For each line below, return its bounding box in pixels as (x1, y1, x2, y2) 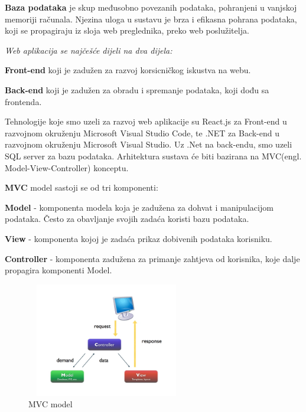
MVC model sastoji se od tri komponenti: (5, 181, 158, 194)
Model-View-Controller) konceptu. (5, 161, 129, 174)
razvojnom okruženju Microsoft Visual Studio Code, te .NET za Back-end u (5, 126, 280, 139)
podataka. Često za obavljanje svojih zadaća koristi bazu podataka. (5, 212, 249, 225)
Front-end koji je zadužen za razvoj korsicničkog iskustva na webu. (5, 64, 251, 76)
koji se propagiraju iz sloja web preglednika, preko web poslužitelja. (5, 24, 249, 37)
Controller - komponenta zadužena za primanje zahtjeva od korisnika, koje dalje (5, 252, 300, 264)
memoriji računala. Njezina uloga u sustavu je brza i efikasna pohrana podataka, (5, 12, 297, 25)
